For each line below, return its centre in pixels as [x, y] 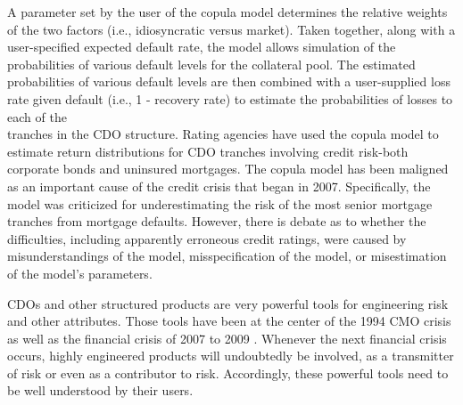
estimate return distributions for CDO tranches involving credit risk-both [208, 151]
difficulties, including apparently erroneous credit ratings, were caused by [207, 238]
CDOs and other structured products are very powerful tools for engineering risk [228, 303]
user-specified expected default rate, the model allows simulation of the [202, 47]
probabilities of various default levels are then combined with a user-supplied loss [229, 81]
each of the [37, 116]
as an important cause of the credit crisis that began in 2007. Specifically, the [219, 186]
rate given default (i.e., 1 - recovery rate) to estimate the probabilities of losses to [230, 98]
